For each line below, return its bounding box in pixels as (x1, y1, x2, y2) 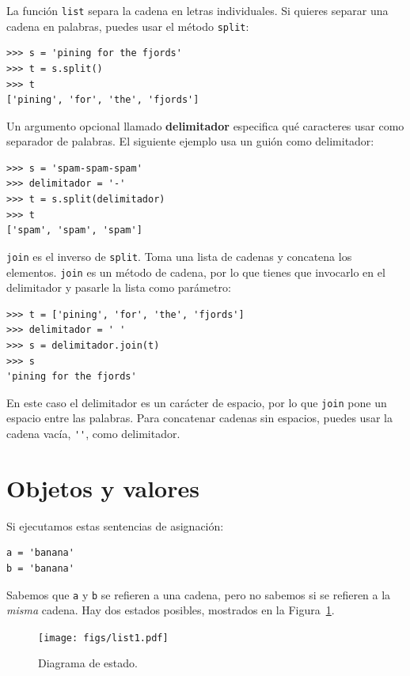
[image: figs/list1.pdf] (38, 632, 169, 644)
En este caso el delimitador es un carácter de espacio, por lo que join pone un (6, 394, 387, 410)
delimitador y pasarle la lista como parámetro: (6, 279, 231, 296)
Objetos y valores (6, 471, 199, 504)
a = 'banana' (6, 547, 74, 559)
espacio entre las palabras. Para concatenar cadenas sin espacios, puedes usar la (6, 410, 393, 426)
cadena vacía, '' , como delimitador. (6, 425, 180, 441)
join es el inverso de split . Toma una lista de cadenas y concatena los (6, 247, 352, 264)
